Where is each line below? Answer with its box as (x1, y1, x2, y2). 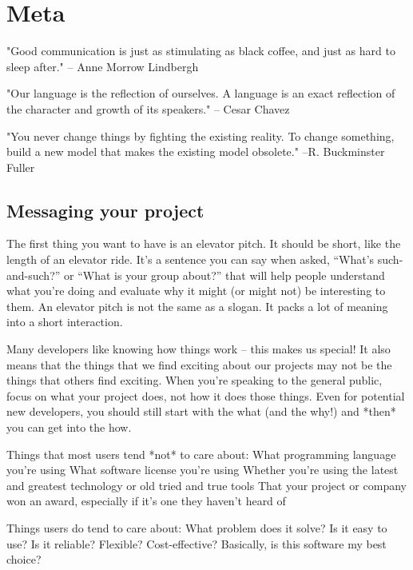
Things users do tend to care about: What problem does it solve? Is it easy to (6, 519, 387, 536)
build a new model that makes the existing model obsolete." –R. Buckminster (6, 143, 385, 160)
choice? (6, 551, 42, 568)
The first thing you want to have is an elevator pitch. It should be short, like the (6, 235, 401, 252)
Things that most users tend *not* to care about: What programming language (6, 445, 396, 462)
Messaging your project (6, 197, 205, 222)
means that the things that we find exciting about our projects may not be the (6, 356, 392, 373)
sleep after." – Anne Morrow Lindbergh (6, 58, 199, 74)
